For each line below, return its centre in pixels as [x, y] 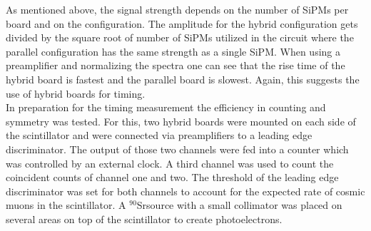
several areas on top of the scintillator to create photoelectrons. [144, 219]
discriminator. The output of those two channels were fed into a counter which [177, 149]
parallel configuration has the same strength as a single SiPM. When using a [173, 51]
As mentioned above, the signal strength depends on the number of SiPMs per [177, 9]
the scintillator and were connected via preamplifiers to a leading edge [159, 135]
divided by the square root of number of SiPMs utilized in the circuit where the [180, 37]
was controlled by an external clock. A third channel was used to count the [170, 163]
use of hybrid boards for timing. [76, 93]
